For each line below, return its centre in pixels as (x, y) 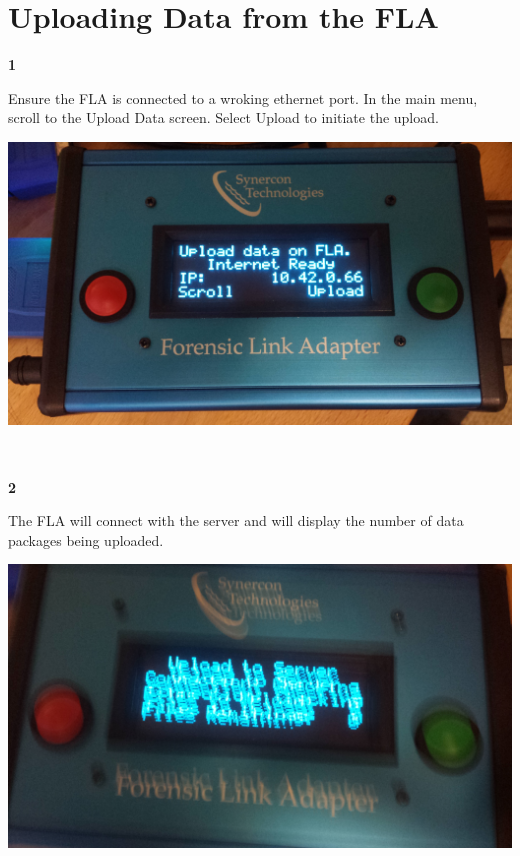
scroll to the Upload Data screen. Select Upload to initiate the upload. (223, 117)
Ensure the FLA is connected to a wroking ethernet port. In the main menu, (243, 97)
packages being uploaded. (86, 539)
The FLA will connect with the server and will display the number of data (236, 520)
